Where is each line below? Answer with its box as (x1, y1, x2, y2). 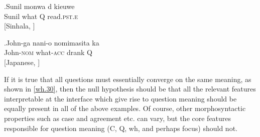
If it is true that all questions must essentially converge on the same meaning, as (4, 73, 251, 84)
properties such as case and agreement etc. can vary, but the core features (4, 112, 231, 123)
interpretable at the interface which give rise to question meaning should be (4, 93, 237, 103)
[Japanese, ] (4, 56, 40, 67)
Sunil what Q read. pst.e (4, 10, 78, 21)
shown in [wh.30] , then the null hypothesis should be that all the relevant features (4, 83, 256, 94)
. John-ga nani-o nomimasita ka (4, 37, 99, 47)
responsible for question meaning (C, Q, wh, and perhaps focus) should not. (4, 122, 237, 133)
